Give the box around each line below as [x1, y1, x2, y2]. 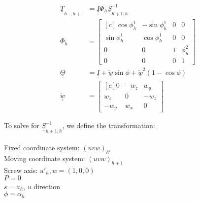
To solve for [4, 120, 39, 130]
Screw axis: [4, 165, 38, 175]
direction [33, 181, 61, 191]
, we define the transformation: [62, 120, 155, 130]
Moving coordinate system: [4, 153, 85, 164]
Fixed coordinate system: [4, 142, 80, 153]
